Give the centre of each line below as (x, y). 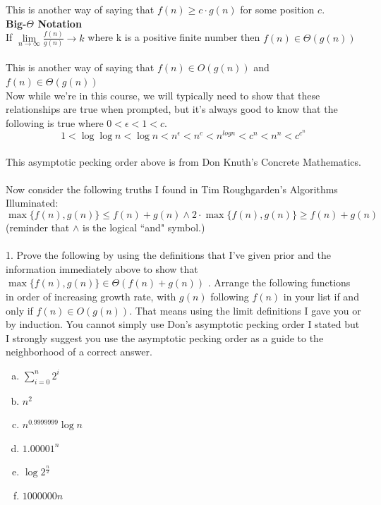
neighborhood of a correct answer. (79, 352)
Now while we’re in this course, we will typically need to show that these (163, 95)
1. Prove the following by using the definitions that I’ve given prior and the (168, 255)
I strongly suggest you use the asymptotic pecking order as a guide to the (165, 337)
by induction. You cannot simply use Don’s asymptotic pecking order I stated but (183, 324)
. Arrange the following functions (279, 282)
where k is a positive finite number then (174, 37)
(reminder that (38, 227)
